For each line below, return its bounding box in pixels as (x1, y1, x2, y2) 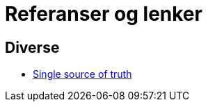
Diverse (5, 38, 60, 56)
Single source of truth (33, 68, 132, 81)
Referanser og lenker (5, 2, 202, 26)
